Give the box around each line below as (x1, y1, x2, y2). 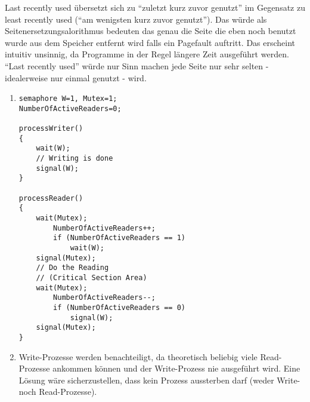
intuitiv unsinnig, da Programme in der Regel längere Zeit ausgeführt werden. (5, 48, 289, 60)
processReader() (18, 194, 83, 202)
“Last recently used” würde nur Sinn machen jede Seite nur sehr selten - (5, 59, 269, 72)
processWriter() (18, 124, 83, 133)
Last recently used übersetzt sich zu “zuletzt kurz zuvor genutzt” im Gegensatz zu (5, 1, 305, 13)
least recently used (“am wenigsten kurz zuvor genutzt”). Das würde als (5, 13, 267, 25)
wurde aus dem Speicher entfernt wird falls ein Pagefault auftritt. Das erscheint (5, 36, 296, 48)
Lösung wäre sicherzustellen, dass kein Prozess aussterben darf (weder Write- (18, 373, 300, 386)
